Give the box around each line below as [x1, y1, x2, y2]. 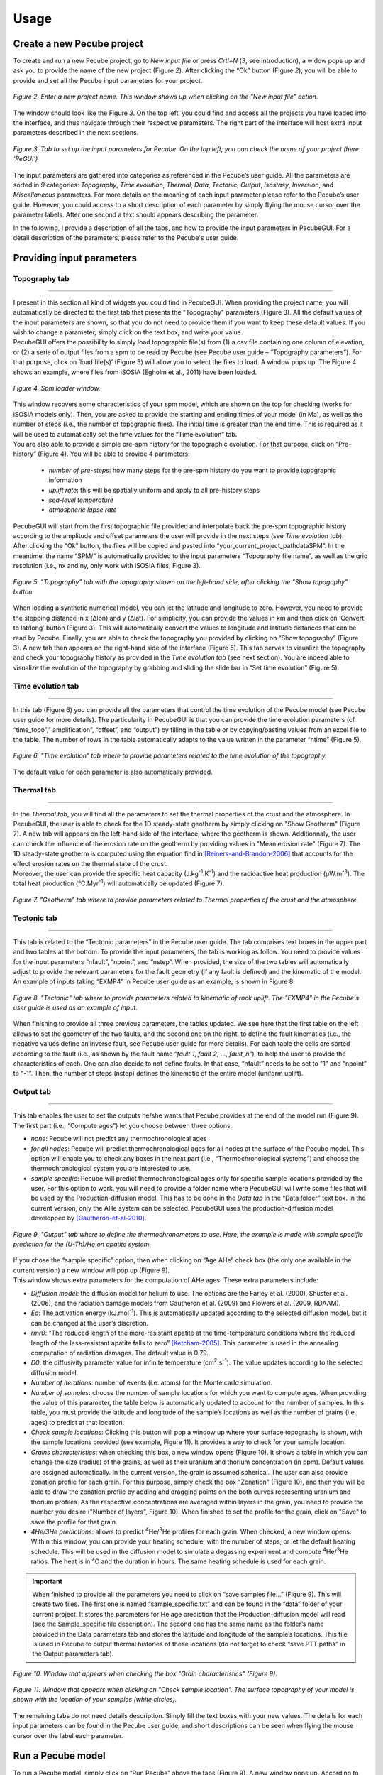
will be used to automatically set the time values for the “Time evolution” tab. [13, 430, 238, 438]
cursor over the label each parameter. [13, 1731, 123, 1739]
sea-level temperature [48, 496, 113, 504]
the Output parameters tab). [32, 1649, 114, 1658]
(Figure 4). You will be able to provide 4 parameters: [38, 449, 191, 458]
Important [32, 1577, 63, 1585]
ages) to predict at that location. [30, 1418, 125, 1426]
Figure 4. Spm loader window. [13, 384, 101, 393]
